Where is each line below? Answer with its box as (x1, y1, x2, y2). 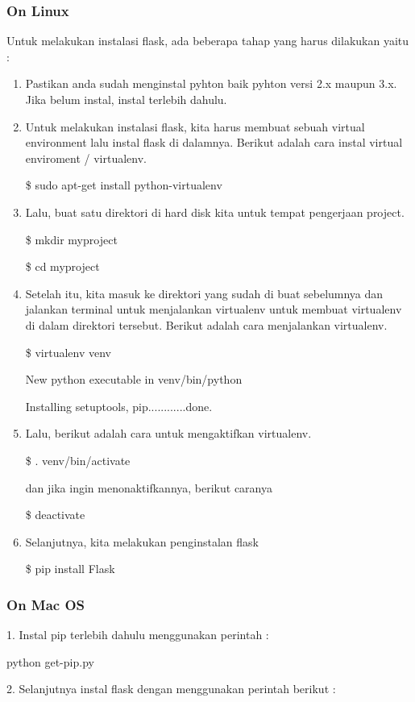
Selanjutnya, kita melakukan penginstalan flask (25, 533, 259, 550)
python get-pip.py (6, 653, 94, 670)
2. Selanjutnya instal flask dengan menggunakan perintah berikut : (6, 680, 336, 697)
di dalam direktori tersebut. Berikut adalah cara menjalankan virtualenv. (25, 316, 388, 333)
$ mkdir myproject (25, 231, 118, 247)
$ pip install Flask (25, 560, 115, 577)
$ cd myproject (25, 258, 100, 275)
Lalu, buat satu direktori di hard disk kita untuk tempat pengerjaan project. (25, 203, 405, 220)
